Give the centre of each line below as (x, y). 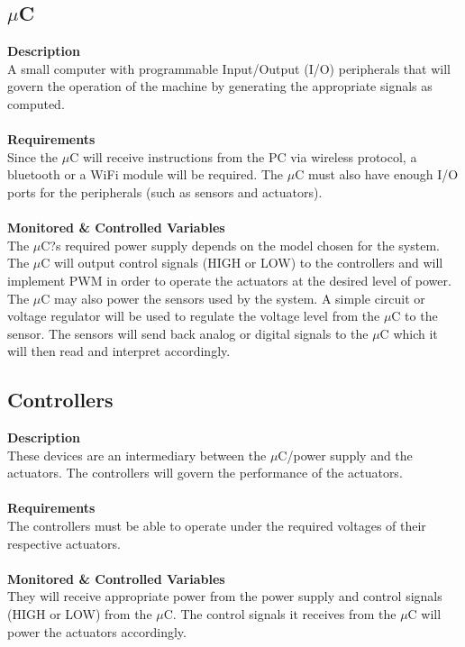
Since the (32, 156)
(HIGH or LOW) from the (80, 614)
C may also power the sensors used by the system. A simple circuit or (233, 298)
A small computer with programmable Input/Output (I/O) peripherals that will (229, 68)
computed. (36, 103)
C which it (409, 333)
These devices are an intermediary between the (137, 455)
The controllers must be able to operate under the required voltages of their (217, 526)
